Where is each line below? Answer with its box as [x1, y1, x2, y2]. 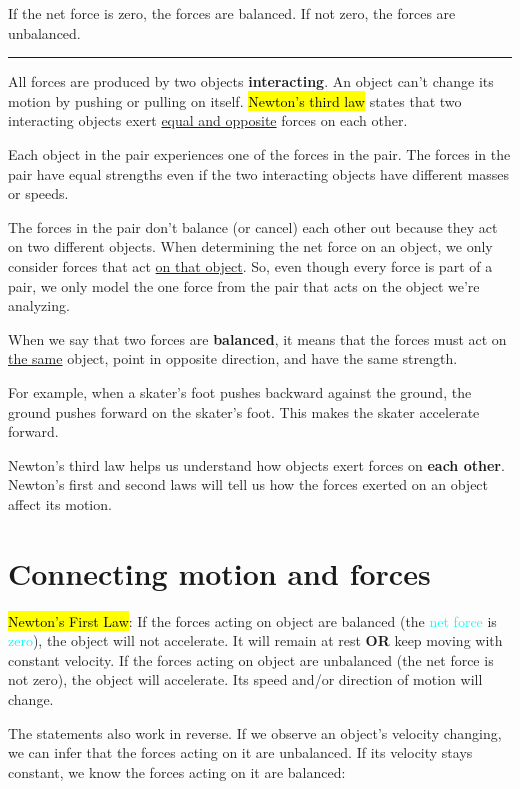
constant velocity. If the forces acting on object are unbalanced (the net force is [8, 649, 494, 670]
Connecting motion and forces [8, 552, 431, 593]
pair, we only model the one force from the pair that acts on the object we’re [8, 275, 480, 296]
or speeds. [8, 183, 69, 204]
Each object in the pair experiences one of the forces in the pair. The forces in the [8, 143, 511, 164]
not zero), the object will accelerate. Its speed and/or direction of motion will [8, 669, 483, 690]
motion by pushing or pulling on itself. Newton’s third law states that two [8, 90, 462, 111]
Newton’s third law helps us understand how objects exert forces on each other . [8, 454, 505, 475]
